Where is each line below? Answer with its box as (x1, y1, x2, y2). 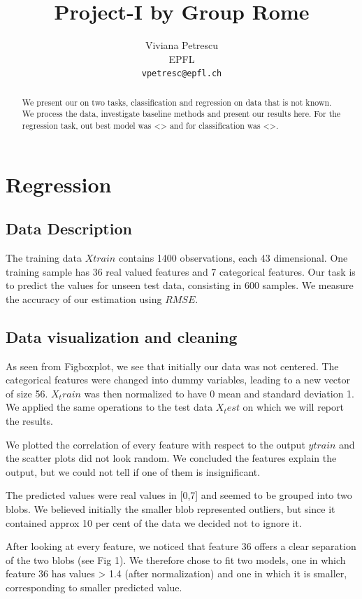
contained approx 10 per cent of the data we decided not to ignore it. (6, 515, 302, 530)
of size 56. (6, 386, 48, 400)
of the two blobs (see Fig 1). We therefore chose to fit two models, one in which (6, 552, 346, 567)
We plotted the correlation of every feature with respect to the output (6, 437, 305, 451)
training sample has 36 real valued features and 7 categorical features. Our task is (6, 264, 356, 279)
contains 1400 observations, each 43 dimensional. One (118, 251, 348, 265)
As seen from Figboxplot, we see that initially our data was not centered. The (6, 358, 339, 373)
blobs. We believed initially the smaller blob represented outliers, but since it (6, 502, 335, 516)
